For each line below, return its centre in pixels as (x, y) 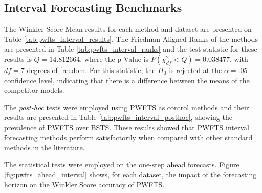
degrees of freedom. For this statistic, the (91, 70)
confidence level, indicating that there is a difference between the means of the (127, 80)
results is (18, 58)
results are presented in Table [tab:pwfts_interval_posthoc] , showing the (118, 117)
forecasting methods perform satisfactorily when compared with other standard (128, 137)
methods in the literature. (45, 147)
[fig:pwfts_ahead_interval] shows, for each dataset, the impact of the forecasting (130, 174)
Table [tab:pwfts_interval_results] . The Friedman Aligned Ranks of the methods (131, 39)
